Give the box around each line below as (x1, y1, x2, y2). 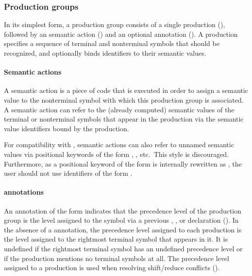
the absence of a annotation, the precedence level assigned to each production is (4, 224, 242, 234)
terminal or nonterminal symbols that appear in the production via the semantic (4, 114, 244, 124)
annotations (4, 187, 44, 197)
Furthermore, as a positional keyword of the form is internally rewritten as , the (4, 158, 242, 169)
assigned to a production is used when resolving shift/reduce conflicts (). (4, 262, 220, 273)
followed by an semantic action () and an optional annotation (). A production (4, 29, 238, 39)
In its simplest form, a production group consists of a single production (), (4, 19, 225, 30)
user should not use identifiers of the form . (4, 168, 133, 178)
